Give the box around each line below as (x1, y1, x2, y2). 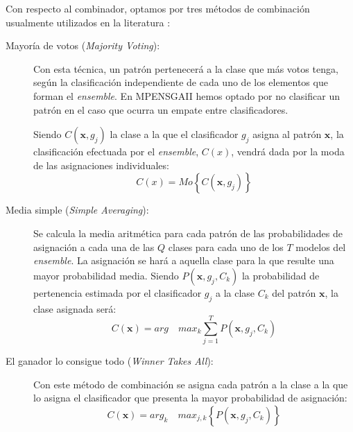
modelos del (295, 239, 346, 254)
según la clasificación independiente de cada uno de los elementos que (33, 75, 328, 89)
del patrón (272, 285, 316, 300)
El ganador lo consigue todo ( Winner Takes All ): (6, 354, 214, 368)
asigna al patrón (252, 127, 322, 141)
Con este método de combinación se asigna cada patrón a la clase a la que (33, 377, 348, 391)
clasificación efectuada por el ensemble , (33, 144, 199, 159)
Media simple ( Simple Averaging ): (6, 202, 149, 217)
